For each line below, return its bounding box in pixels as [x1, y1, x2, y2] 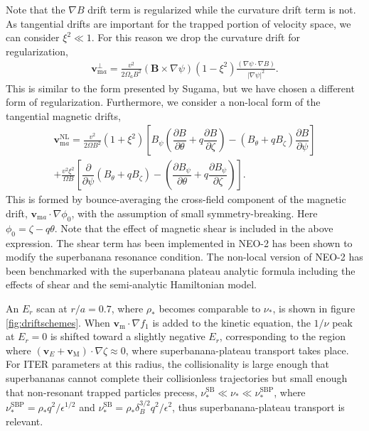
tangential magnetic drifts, [6, 108, 121, 123]
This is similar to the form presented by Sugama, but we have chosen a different [6, 80, 355, 95]
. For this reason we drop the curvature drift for [91, 30, 300, 45]
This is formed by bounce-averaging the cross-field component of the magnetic [6, 192, 346, 207]
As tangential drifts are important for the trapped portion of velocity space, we [6, 16, 351, 31]
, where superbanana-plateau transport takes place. [125, 342, 349, 357]
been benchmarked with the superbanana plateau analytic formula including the [6, 263, 355, 278]
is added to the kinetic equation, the [152, 315, 311, 329]
